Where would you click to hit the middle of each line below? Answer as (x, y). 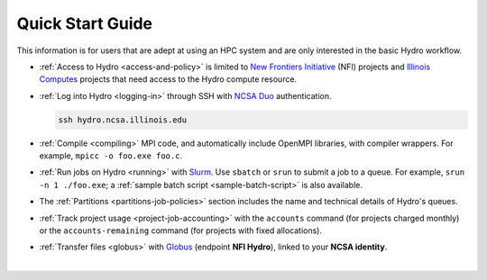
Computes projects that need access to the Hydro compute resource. (168, 79)
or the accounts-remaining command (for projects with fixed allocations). (181, 230)
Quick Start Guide (85, 23)
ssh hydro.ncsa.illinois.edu (123, 120)
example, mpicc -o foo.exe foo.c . (111, 156)
